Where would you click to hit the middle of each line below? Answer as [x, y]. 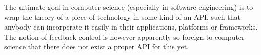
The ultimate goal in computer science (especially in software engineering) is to [129, 7]
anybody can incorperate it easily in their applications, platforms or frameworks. [131, 27]
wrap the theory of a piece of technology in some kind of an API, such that [122, 17]
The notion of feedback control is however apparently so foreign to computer [124, 36]
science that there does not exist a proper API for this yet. [96, 47]
